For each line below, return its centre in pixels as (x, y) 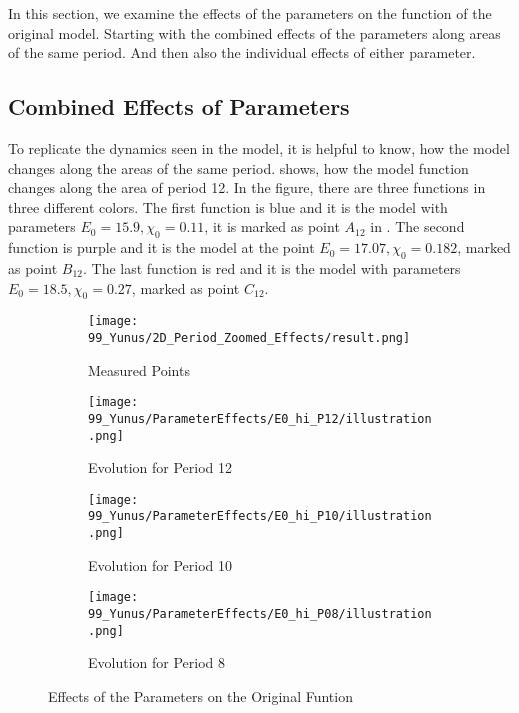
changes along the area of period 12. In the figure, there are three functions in (247, 187)
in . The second (417, 226)
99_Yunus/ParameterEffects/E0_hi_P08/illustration (260, 614)
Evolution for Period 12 (160, 467)
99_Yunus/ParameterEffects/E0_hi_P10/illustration (260, 516)
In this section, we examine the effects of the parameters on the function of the (250, 13)
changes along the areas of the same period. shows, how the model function (238, 167)
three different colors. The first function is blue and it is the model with (228, 206)
